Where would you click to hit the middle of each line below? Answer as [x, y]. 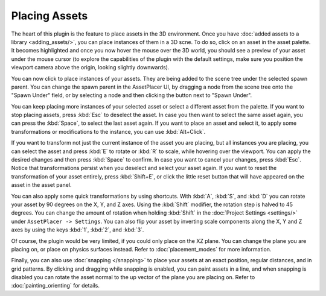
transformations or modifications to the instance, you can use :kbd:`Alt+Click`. [108, 131]
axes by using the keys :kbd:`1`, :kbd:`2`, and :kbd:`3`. [78, 230]
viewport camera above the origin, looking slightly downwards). [90, 68]
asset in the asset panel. [41, 185]
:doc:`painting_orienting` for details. [55, 286]
